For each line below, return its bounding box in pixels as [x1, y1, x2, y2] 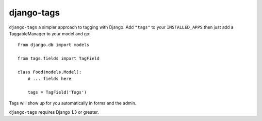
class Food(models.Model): [17, 69, 82, 75]
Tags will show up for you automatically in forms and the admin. [9, 100, 137, 106]
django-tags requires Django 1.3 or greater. [9, 109, 99, 115]
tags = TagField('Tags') [27, 90, 87, 95]
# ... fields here [27, 76, 72, 82]
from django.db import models [17, 42, 90, 48]
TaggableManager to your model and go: [9, 30, 91, 36]
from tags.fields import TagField [17, 56, 99, 61]
